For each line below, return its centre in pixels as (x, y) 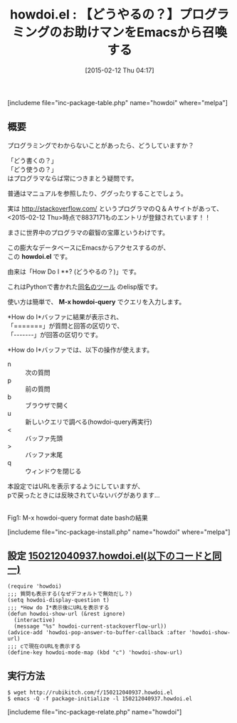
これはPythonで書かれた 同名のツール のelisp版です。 (84, 286)
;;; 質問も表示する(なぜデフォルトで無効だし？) (70, 594)
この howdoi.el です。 (39, 256)
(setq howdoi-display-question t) (59, 600)
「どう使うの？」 (32, 169)
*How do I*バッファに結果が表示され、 (65, 316)
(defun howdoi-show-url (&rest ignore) (67, 614)
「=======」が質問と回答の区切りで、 (65, 326)
